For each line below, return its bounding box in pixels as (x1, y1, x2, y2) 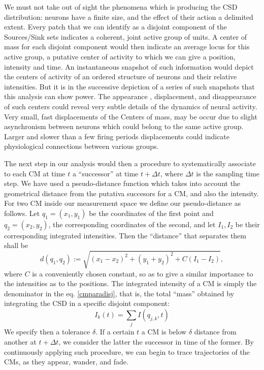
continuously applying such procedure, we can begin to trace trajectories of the (4, 346, 250, 357)
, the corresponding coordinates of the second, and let (48, 219, 216, 229)
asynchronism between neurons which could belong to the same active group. (4, 121, 244, 132)
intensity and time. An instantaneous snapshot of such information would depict (4, 61, 254, 72)
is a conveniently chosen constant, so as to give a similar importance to (32, 268, 253, 279)
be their (235, 219, 260, 229)
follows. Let (4, 207, 40, 218)
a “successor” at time (72, 168, 139, 178)
